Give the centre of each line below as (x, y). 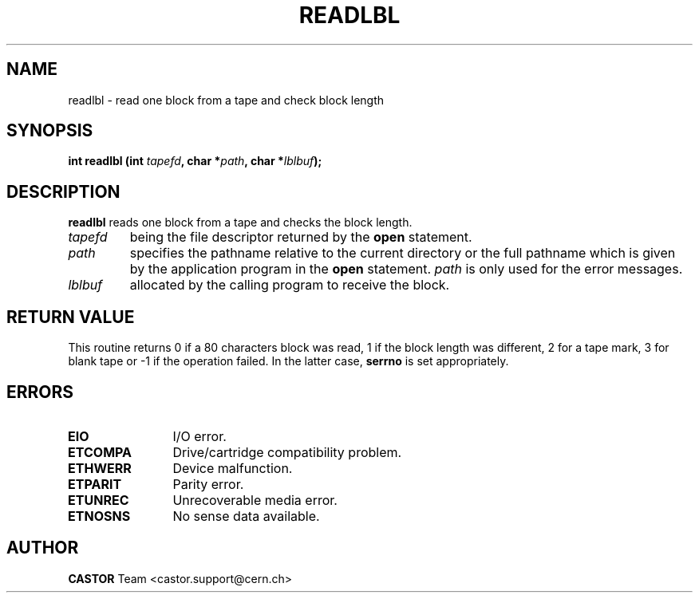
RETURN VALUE (71, 317)
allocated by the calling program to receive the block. (290, 285)
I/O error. (199, 436)
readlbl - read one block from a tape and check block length (226, 100)
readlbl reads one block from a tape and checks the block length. (240, 223)
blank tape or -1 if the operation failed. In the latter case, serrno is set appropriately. (288, 361)
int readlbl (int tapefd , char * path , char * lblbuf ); (195, 161)
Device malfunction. (233, 468)
